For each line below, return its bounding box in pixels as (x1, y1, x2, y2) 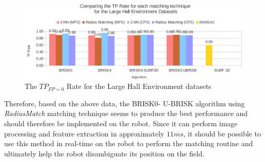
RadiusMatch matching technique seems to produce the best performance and (4, 108, 248, 119)
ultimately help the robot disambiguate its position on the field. (4, 148, 205, 158)
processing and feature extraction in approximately (4, 128, 165, 138)
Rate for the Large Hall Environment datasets (67, 81, 212, 91)
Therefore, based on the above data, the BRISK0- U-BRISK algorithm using (4, 98, 245, 108)
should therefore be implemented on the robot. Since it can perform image (4, 118, 238, 128)
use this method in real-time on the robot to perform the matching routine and (4, 138, 253, 149)
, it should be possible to (183, 128, 261, 138)
